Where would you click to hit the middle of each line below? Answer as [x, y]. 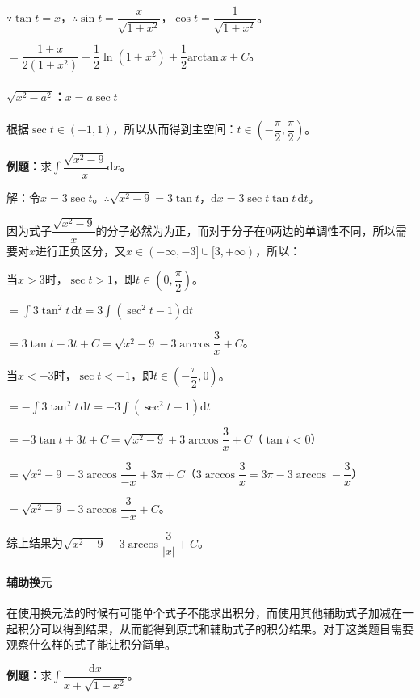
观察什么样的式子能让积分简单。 [91, 644]
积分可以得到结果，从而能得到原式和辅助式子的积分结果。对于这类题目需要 [215, 628]
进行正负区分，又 [81, 250]
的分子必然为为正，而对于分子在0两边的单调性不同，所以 [246, 230]
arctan [203, 57]
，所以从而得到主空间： [175, 129]
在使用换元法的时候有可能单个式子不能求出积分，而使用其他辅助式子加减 [199, 613]
